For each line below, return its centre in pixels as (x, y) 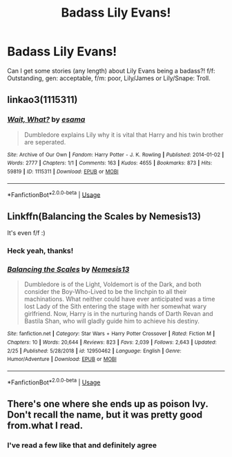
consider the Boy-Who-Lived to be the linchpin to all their (105, 292)
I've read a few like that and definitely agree (82, 445)
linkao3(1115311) (42, 100)
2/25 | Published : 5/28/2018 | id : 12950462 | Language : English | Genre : (94, 351)
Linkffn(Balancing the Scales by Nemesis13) (104, 216)
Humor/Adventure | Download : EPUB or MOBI (62, 360)
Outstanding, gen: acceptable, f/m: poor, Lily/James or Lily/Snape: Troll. (109, 78)
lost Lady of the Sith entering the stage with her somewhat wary (115, 306)
